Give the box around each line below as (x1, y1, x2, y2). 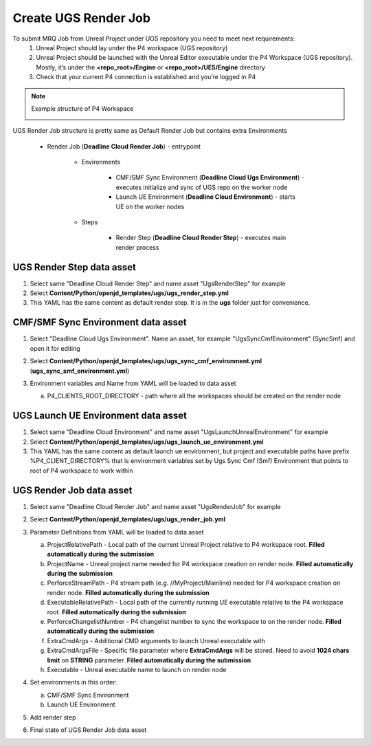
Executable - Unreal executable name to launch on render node (47, 665, 227, 673)
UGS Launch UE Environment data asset (12, 410, 188, 422)
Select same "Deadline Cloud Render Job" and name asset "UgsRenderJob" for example (30, 502, 281, 510)
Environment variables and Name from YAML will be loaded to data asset (30, 379, 236, 387)
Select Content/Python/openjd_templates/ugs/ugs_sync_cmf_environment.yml (30, 357, 262, 365)
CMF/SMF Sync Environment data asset (12, 316, 187, 328)
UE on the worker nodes (115, 202, 185, 210)
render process (115, 243, 159, 251)
